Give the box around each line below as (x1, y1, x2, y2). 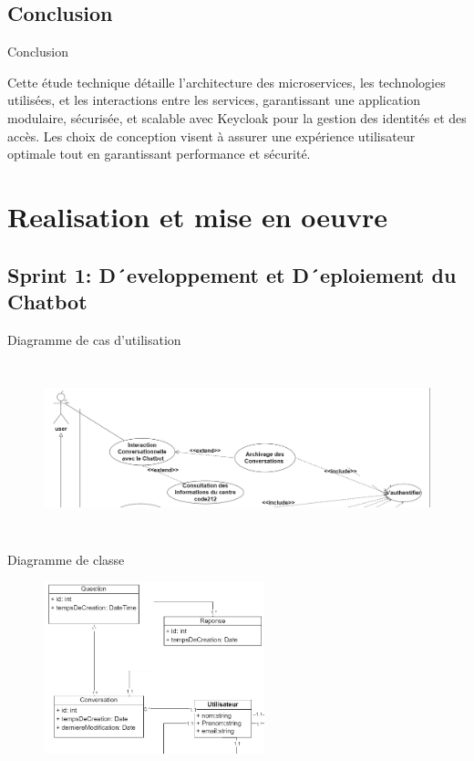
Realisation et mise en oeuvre (7, 197, 387, 235)
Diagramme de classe (7, 549, 125, 568)
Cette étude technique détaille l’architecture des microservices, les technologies (7, 72, 446, 91)
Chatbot (7, 287, 88, 315)
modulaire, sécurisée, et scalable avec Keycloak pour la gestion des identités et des (7, 108, 467, 127)
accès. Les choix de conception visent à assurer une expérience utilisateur (7, 126, 416, 145)
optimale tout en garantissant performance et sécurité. (7, 144, 311, 163)
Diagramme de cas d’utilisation (7, 329, 181, 349)
